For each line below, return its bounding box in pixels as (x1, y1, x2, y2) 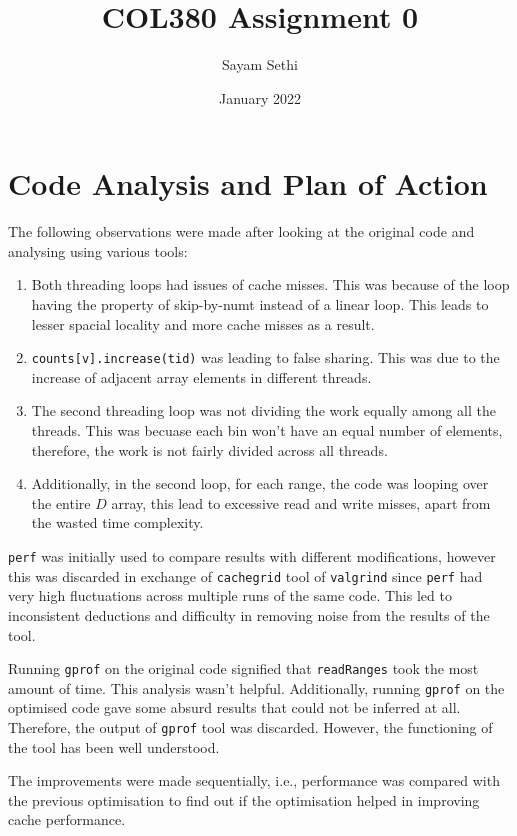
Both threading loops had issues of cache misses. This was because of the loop (31, 274, 510, 295)
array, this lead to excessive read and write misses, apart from (111, 492, 491, 513)
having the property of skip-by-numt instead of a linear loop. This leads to (31, 294, 489, 315)
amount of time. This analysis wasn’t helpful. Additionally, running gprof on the (8, 677, 505, 698)
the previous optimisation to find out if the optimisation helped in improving (8, 789, 480, 810)
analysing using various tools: (8, 240, 188, 261)
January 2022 (219, 87, 301, 108)
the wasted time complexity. (31, 512, 204, 533)
